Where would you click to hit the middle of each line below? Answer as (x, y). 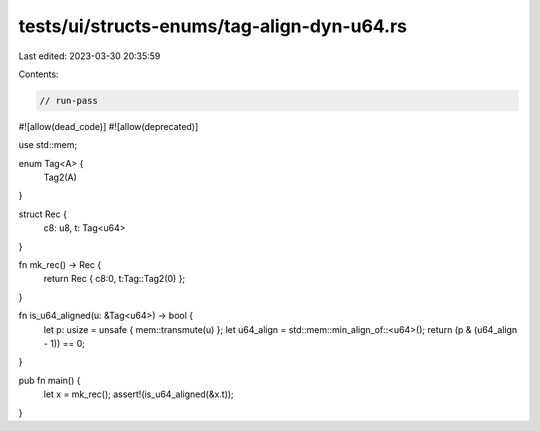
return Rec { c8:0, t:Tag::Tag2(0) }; (114, 279)
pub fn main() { (49, 380)
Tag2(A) (60, 177)
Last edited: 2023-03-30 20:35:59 (89, 56)
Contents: (38, 74)
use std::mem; (48, 145)
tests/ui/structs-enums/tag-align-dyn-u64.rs (213, 26)
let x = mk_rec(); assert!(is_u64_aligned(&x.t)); (138, 394)
